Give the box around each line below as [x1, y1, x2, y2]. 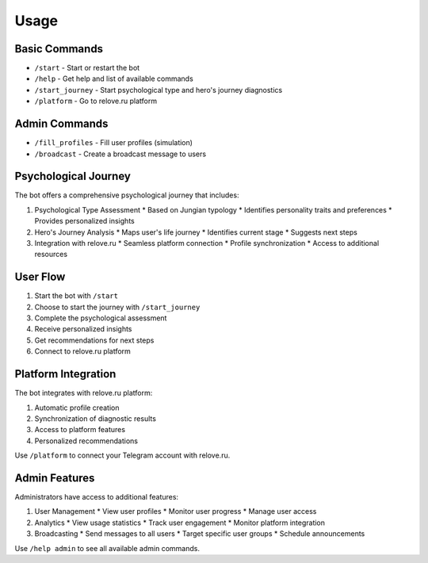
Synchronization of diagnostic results [34, 413, 156, 423]
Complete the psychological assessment [34, 313, 167, 323]
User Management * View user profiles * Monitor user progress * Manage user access [34, 507, 317, 516]
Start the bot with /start [34, 291, 119, 301]
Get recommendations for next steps [34, 335, 155, 345]
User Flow [14, 270, 66, 284]
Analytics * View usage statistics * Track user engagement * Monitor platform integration [34, 518, 325, 527]
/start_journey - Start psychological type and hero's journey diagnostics [34, 85, 283, 94]
